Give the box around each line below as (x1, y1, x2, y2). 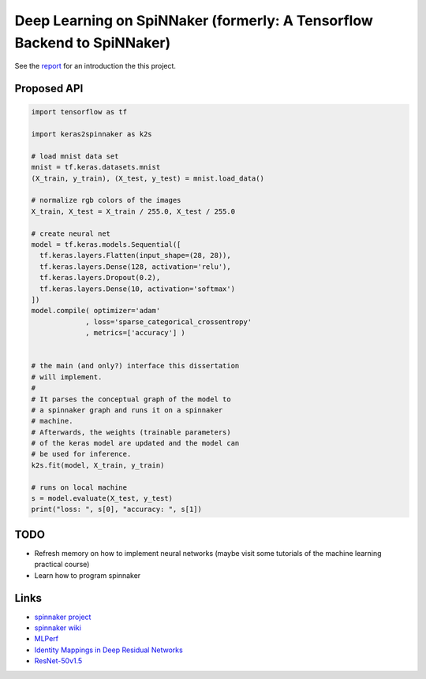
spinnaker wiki (34, 623, 82, 632)
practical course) (34, 560, 90, 569)
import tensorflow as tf (31, 107, 128, 117)
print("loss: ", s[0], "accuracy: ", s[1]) (31, 505, 203, 514)
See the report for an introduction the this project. (14, 62, 177, 71)
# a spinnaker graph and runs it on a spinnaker (31, 405, 223, 414)
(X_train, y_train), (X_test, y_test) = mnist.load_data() (31, 173, 264, 183)
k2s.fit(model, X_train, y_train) (31, 461, 165, 469)
